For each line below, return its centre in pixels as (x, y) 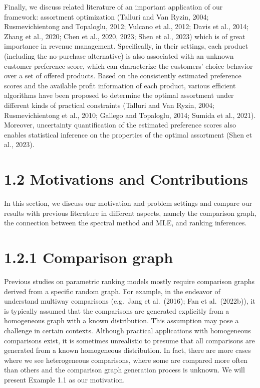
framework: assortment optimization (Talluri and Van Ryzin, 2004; (106, 16)
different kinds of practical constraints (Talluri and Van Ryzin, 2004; (109, 105)
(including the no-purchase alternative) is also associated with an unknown (119, 55)
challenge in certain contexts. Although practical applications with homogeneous (127, 330)
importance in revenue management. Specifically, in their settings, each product (126, 46)
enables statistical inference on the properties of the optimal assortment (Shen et (128, 134)
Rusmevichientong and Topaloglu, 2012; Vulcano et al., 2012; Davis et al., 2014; (126, 26)
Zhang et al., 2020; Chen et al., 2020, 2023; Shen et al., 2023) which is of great (125, 36)
